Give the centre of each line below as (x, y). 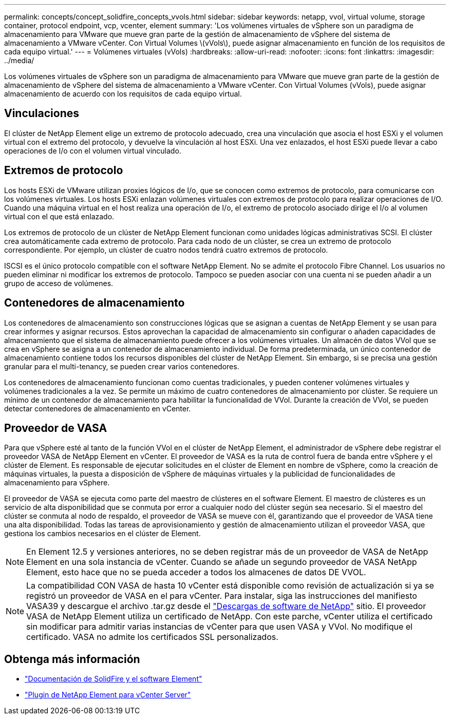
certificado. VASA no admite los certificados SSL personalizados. (152, 637)
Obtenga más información (72, 659)
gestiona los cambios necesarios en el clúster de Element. (102, 534)
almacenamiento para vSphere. (57, 483)
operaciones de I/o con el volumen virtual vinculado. (93, 150)
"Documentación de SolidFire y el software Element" (114, 679)
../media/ (19, 60)
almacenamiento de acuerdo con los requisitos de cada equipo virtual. (123, 94)
